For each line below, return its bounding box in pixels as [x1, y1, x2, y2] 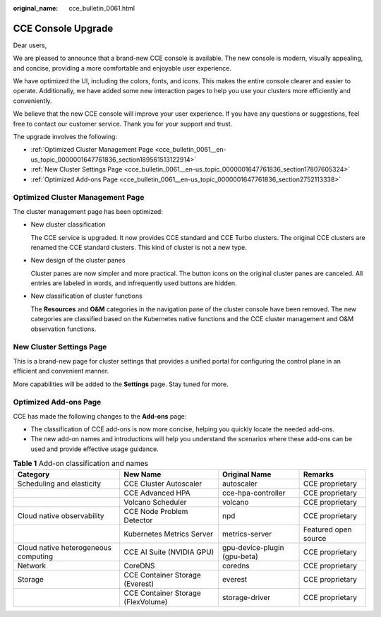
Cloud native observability [17, 510, 104, 520]
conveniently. [13, 96, 52, 105]
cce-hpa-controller [222, 488, 286, 498]
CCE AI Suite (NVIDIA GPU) [123, 547, 214, 557]
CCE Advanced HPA [123, 488, 190, 498]
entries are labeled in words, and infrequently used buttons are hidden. [30, 279, 237, 287]
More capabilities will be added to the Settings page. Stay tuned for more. [13, 380, 229, 388]
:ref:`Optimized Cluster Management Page [30, 145, 154, 154]
